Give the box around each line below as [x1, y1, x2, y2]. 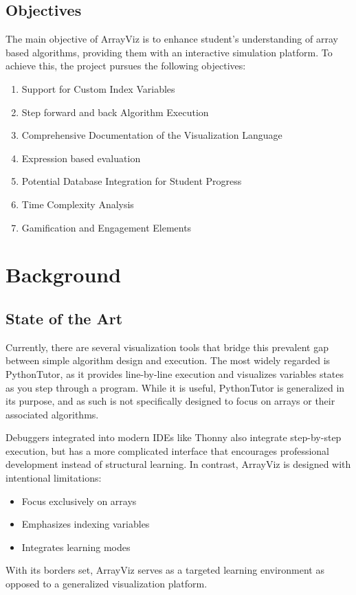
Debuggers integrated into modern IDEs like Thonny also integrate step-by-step [5, 430, 342, 445]
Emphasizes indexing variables [21, 517, 150, 531]
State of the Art [5, 307, 123, 328]
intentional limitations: [5, 471, 102, 485]
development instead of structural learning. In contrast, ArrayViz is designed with [5, 457, 351, 471]
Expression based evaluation [21, 150, 141, 165]
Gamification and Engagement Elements [21, 220, 192, 234]
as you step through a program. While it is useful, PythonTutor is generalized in [5, 380, 345, 394]
